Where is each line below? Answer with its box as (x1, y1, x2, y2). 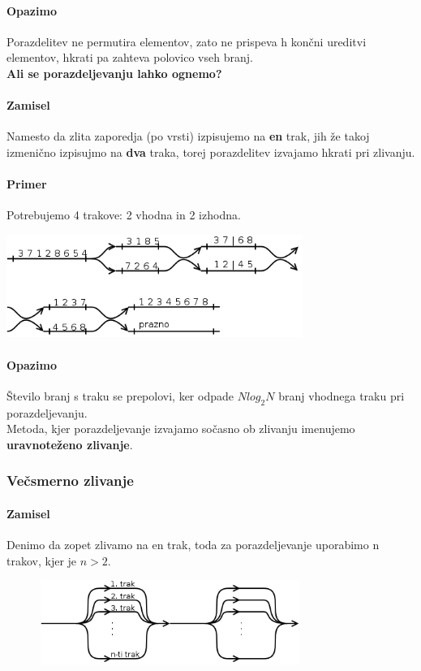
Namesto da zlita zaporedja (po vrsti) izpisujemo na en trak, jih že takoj (6, 128, 370, 145)
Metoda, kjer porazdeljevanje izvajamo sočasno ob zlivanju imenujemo (6, 420, 355, 437)
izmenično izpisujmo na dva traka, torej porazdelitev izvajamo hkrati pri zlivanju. (6, 143, 415, 160)
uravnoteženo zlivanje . (6, 435, 133, 452)
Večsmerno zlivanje (6, 470, 134, 491)
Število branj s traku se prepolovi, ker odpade (6, 387, 234, 404)
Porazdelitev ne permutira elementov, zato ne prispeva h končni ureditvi (6, 32, 367, 50)
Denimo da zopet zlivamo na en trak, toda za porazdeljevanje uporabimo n (6, 536, 380, 553)
